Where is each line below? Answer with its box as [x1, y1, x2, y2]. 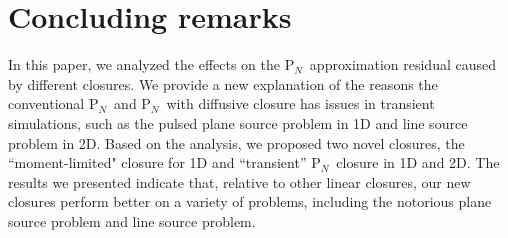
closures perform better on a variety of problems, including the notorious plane [8, 191, 492, 212]
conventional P [8, 93, 99, 114]
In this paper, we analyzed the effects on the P [8, 54, 295, 75]
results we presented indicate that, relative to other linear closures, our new [8, 171, 471, 192]
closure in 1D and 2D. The [336, 152, 500, 173]
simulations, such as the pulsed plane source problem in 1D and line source [8, 112, 468, 133]
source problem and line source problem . [8, 210, 256, 231]
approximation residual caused [309, 54, 496, 75]
